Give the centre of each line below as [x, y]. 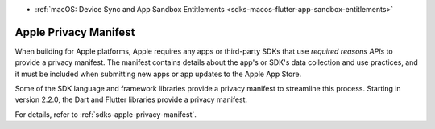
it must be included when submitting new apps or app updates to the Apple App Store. [158, 74]
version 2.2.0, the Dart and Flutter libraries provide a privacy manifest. [131, 99]
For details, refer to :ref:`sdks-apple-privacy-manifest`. [106, 114]
